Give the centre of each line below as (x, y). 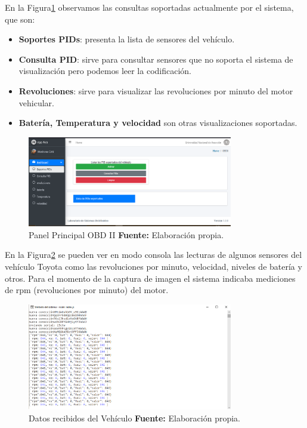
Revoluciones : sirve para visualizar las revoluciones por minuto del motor (156, 90)
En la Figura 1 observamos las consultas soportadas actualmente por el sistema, (149, 7)
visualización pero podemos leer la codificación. (105, 71)
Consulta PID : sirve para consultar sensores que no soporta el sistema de (156, 59)
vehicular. (36, 102)
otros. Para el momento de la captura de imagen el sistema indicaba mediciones (150, 278)
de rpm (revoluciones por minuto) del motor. (87, 290)
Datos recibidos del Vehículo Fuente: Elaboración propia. (134, 418)
